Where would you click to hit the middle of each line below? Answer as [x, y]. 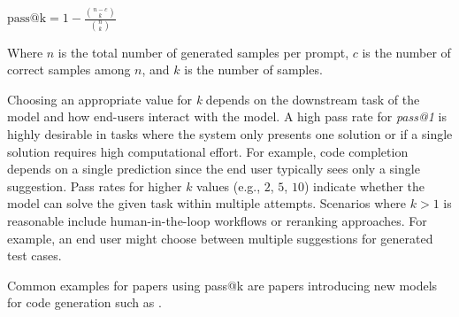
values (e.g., [229, 186]
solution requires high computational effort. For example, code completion [208, 151]
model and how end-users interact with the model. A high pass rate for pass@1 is [227, 116]
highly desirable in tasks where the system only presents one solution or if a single [230, 134]
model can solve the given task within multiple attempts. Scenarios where [207, 203]
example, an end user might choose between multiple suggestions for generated [220, 238]
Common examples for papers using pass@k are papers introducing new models [222, 285]
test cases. [34, 255]
